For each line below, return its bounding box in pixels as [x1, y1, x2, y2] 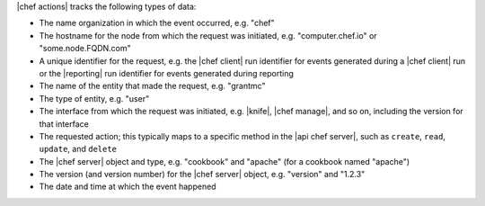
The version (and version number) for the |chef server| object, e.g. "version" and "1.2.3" [39, 169, 366, 180]
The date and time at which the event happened [39, 181, 216, 193]
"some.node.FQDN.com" [39, 43, 132, 54]
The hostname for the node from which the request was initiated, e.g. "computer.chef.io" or [39, 30, 377, 40]
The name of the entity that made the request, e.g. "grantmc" [39, 81, 266, 92]
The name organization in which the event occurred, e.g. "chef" [39, 18, 276, 29]
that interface [39, 118, 89, 130]
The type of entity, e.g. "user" [39, 93, 150, 103]
